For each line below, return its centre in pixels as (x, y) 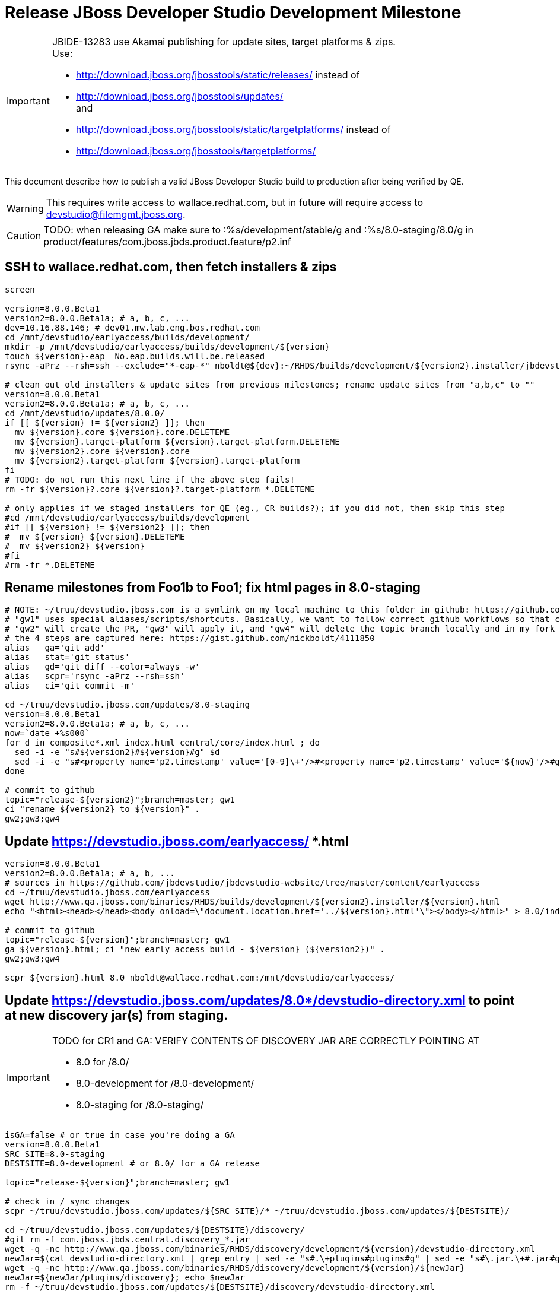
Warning (25, 208)
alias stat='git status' (67, 657)
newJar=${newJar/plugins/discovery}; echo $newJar (125, 1278)
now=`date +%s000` (47, 733)
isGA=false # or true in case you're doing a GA (120, 1135)
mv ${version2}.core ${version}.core (102, 451)
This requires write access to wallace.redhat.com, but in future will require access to (234, 202)
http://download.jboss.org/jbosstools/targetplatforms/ (196, 150)
